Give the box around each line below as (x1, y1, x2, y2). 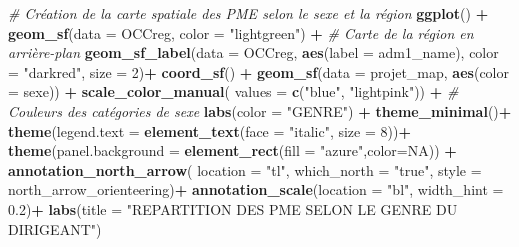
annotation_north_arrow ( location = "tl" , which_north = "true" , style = (8, 159, 482, 180)
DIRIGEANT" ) (8, 218, 102, 239)
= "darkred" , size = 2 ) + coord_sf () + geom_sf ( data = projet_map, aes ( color (8, 61, 509, 82)
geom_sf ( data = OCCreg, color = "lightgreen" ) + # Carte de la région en (8, 22, 474, 43)
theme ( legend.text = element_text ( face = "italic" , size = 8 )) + (8, 120, 411, 141)
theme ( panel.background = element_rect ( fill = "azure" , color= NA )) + (8, 140, 457, 161)
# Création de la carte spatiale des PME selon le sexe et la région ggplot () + (8, 3, 489, 23)
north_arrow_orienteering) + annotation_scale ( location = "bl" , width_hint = (8, 179, 504, 200)
